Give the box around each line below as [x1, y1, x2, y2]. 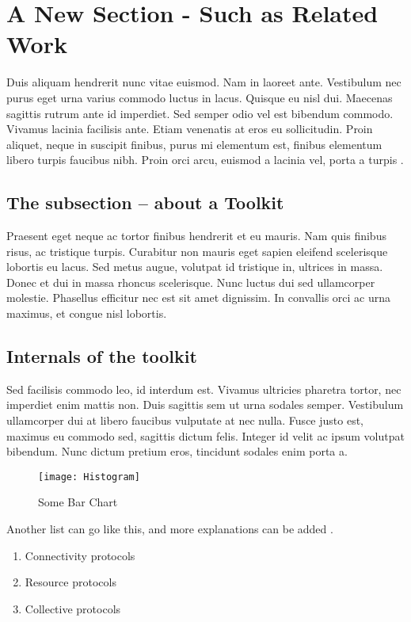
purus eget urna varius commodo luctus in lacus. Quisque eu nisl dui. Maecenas [6, 89, 393, 105]
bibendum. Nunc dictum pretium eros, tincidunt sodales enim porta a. [6, 443, 348, 460]
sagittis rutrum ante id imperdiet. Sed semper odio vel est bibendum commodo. [6, 105, 394, 121]
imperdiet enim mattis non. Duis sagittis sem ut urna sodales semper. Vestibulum [6, 396, 404, 413]
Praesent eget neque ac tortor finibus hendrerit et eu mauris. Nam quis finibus [6, 227, 386, 244]
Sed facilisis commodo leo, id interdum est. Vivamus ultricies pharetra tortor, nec [6, 380, 401, 397]
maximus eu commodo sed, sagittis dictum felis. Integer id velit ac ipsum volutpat [6, 427, 405, 444]
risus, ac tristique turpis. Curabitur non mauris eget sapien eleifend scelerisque [6, 242, 388, 259]
